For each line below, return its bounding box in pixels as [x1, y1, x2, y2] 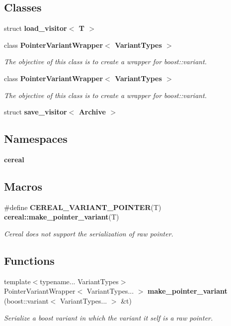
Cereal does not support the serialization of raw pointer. [4, 228, 173, 238]
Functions [4, 252, 55, 268]
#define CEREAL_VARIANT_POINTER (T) [4, 202, 161, 212]
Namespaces [4, 131, 68, 146]
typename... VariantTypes [40, 276, 119, 286]
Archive [78, 107, 106, 117]
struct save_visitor [4, 107, 67, 117]
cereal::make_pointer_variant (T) [4, 212, 119, 222]
